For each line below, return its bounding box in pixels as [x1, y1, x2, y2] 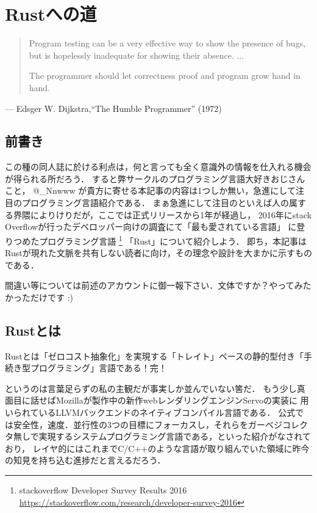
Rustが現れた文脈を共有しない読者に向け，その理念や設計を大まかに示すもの [5, 246, 312, 259]
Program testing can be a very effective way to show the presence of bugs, [29, 37, 306, 50]
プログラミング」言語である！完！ [30, 361, 167, 374]
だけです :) [30, 290, 73, 303]
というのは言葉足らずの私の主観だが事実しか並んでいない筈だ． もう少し [5, 382, 297, 394]
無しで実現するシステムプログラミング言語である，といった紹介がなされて [13, 430, 311, 443]
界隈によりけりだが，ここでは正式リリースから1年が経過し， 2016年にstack [13, 208, 312, 221]
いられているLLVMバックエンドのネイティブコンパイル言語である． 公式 [5, 406, 296, 419]
